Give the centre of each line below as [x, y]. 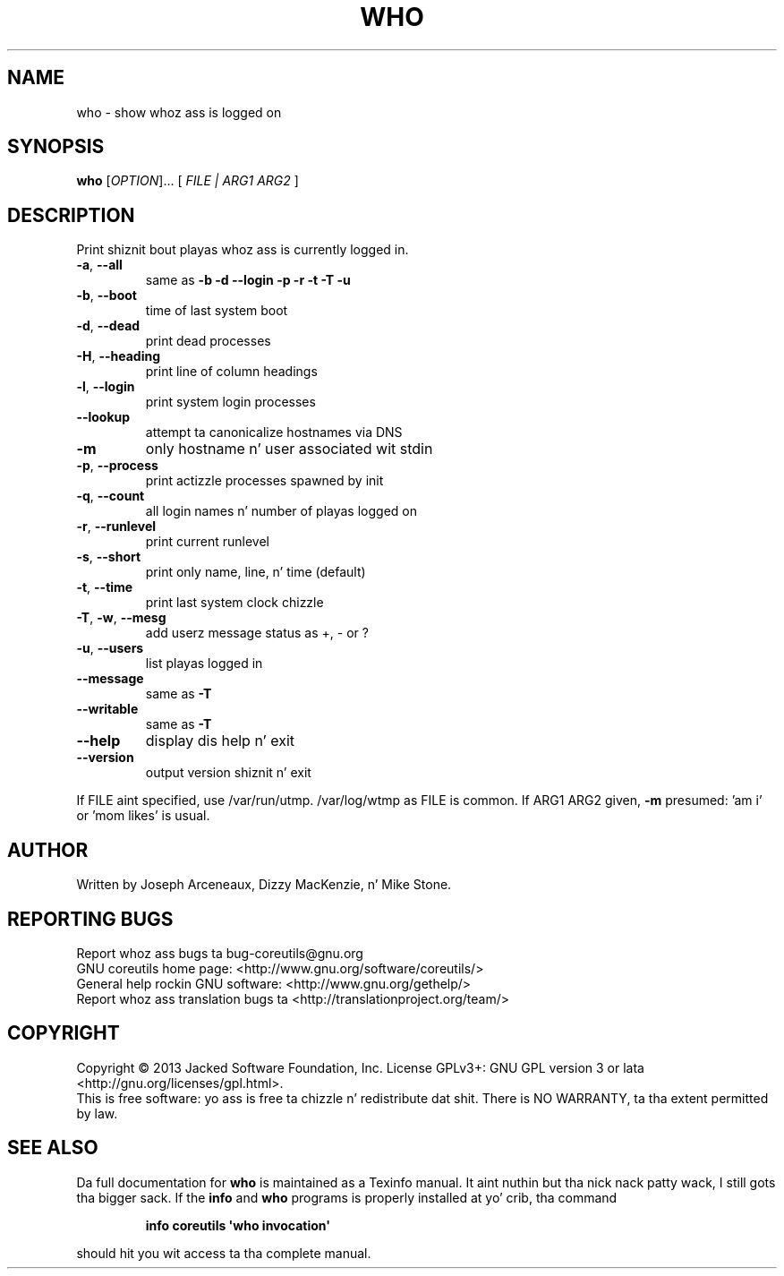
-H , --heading [118, 356]
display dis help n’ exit [220, 741]
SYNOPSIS [56, 147]
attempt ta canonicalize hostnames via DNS [274, 432]
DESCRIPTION [71, 215]
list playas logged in [204, 664]
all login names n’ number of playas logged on [281, 511]
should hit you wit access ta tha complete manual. [224, 1253]
